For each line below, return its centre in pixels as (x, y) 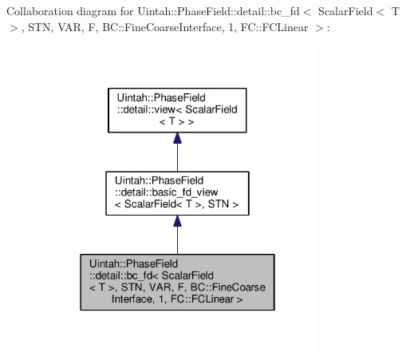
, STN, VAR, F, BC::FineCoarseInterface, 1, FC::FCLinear (165, 26)
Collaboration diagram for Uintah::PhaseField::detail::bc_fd (153, 10)
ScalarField (346, 10)
